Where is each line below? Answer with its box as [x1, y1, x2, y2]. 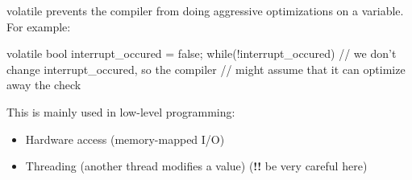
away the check [6, 76, 81, 93]
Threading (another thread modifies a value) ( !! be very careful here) [25, 157, 368, 174]
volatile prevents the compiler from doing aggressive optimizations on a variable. [6, 2, 404, 18]
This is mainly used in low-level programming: [6, 103, 235, 120]
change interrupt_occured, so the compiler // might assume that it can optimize [6, 60, 406, 77]
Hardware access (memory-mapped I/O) [25, 130, 225, 147]
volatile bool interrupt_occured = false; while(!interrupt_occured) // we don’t [6, 45, 397, 62]
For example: [6, 18, 71, 35]
